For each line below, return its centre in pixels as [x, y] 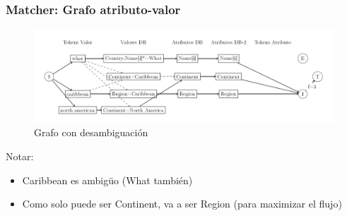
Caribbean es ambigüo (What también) [107, 180]
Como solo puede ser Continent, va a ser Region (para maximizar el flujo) [182, 204]
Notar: [20, 156]
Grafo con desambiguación [91, 132]
